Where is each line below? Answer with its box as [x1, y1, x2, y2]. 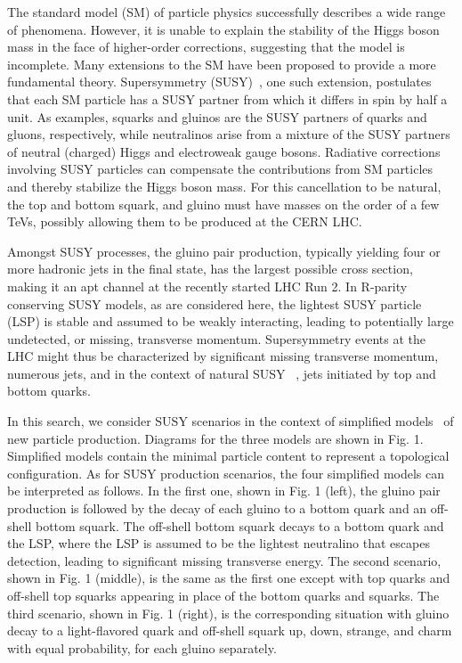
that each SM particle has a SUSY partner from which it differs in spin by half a [7, 89, 448, 108]
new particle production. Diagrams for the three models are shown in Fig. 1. [7, 429, 424, 447]
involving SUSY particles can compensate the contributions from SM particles [7, 160, 434, 178]
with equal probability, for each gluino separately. [7, 638, 277, 657]
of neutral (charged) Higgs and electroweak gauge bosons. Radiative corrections [7, 142, 441, 160]
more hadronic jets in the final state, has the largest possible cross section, [7, 259, 413, 278]
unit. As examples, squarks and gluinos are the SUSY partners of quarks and [7, 107, 427, 126]
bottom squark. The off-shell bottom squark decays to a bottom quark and [35, 516, 444, 535]
